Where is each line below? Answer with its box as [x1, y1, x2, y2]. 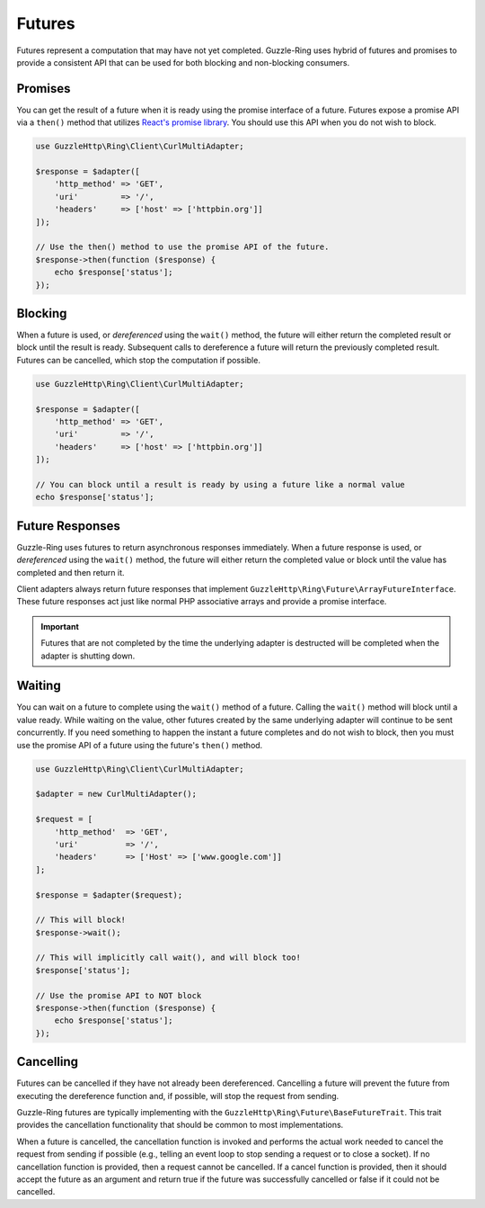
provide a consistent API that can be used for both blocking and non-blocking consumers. [16, 57, 350, 67]
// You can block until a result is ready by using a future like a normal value [35, 479, 406, 489]
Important [40, 621, 80, 631]
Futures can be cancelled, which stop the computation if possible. [16, 354, 260, 365]
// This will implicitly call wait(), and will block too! [35, 953, 301, 962]
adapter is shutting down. [40, 650, 136, 661]
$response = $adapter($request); [35, 890, 183, 899]
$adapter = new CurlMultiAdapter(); [35, 789, 198, 800]
